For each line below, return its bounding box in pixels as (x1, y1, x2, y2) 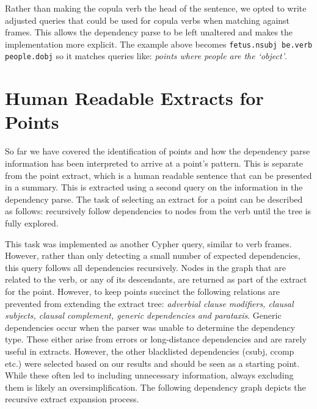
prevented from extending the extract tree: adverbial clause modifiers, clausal (5, 297, 294, 309)
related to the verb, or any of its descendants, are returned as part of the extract (5, 273, 307, 286)
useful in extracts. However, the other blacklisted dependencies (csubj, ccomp (5, 344, 294, 357)
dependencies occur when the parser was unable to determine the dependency (5, 320, 296, 333)
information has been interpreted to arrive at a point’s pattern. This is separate (5, 157, 303, 169)
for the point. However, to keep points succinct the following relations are (5, 284, 280, 297)
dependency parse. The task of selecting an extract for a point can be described (5, 192, 303, 205)
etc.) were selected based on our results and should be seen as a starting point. (5, 357, 300, 369)
